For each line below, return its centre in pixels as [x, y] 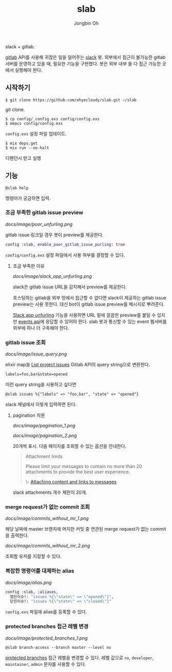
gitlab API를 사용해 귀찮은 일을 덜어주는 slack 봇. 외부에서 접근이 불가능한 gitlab [85, 57]
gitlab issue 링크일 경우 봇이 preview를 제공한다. [54, 235]
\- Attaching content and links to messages [71, 482]
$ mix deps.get [22, 143]
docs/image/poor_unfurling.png [39, 224]
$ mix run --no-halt [27, 148]
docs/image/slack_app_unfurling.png [52, 276]
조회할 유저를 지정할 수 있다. [33, 556]
